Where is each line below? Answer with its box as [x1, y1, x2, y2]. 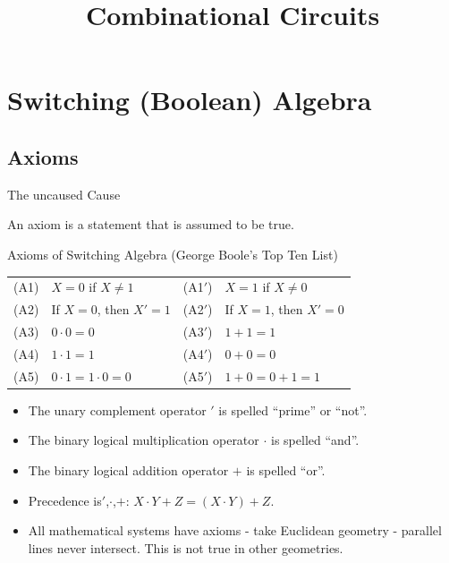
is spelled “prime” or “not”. [218, 400, 368, 419]
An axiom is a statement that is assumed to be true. [7, 215, 294, 234]
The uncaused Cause [7, 184, 121, 203]
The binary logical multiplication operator [28, 431, 259, 449]
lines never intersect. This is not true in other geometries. [28, 538, 343, 557]
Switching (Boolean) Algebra [7, 81, 372, 118]
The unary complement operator [28, 400, 207, 419]
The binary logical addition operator [28, 460, 229, 479]
